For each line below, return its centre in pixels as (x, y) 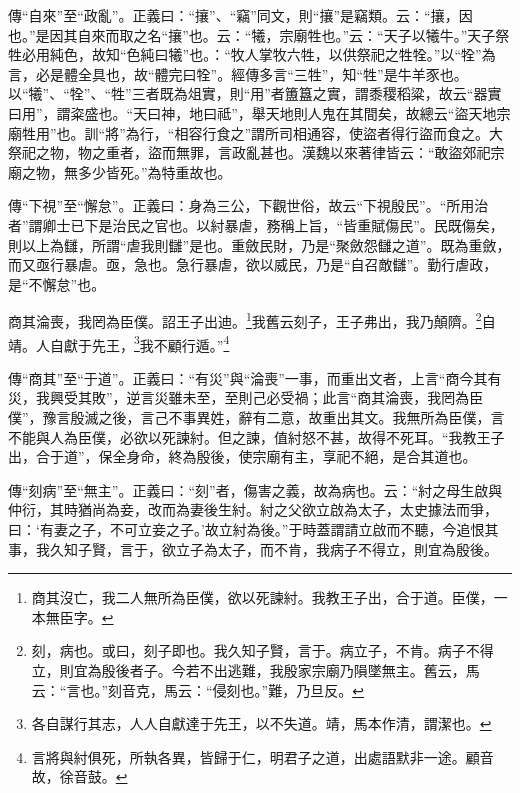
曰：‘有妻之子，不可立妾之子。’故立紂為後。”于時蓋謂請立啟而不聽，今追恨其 (253, 528)
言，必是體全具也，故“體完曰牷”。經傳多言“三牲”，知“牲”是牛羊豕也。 (238, 73)
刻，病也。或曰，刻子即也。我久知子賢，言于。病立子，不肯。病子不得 (262, 650)
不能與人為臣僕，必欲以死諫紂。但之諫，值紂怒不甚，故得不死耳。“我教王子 (256, 436)
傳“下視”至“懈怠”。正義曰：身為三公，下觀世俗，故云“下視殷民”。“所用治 (248, 205)
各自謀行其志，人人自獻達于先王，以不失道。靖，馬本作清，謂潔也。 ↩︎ (261, 723)
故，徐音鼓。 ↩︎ (79, 776)
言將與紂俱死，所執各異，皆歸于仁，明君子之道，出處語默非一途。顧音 (262, 756)
